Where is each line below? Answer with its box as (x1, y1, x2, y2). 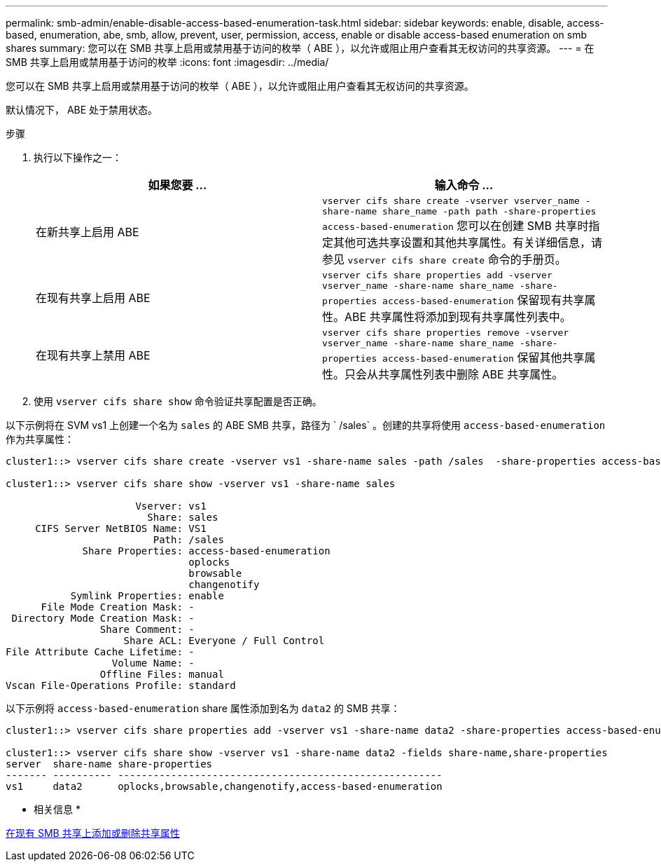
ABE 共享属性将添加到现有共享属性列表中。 (345, 310, 571, 324)
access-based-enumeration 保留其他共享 (382, 350, 585, 364)
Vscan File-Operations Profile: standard (6, 680, 236, 691)
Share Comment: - (99, 624, 195, 635)
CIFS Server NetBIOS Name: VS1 (35, 523, 207, 534)
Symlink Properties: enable (70, 590, 224, 601)
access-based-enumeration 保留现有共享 (382, 293, 585, 307)
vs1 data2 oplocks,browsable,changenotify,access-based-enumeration (6, 781, 443, 792)
